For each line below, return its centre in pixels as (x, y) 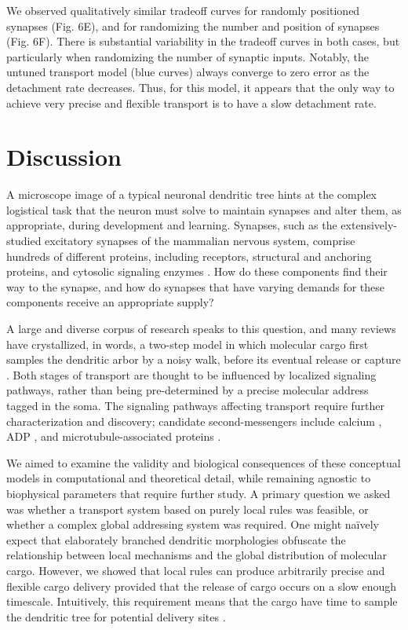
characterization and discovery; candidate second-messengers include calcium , (194, 421)
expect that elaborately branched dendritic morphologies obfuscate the (176, 539)
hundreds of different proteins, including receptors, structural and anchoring (189, 256)
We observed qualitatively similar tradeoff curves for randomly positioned (183, 10)
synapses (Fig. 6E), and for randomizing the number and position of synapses (193, 26)
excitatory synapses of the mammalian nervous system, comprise (200, 241)
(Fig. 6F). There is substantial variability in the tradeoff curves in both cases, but (203, 41)
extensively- (369, 225)
